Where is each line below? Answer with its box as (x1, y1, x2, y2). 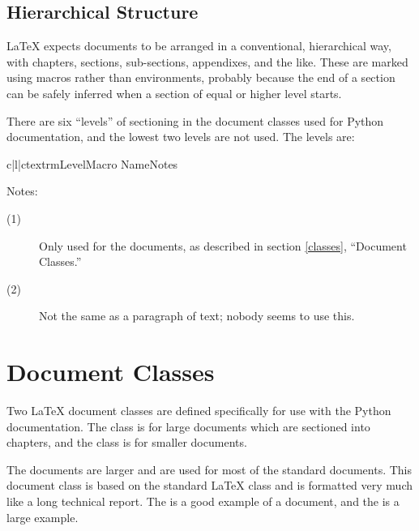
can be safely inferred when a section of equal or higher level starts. (6, 84, 342, 101)
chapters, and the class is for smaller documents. (6, 434, 247, 451)
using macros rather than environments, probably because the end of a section (6, 69, 395, 86)
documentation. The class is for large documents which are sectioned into (6, 418, 370, 435)
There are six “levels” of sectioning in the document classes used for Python (6, 112, 384, 129)
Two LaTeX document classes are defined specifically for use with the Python (6, 402, 391, 419)
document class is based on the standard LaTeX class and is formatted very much (6, 477, 413, 494)
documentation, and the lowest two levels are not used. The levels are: (6, 128, 355, 145)
